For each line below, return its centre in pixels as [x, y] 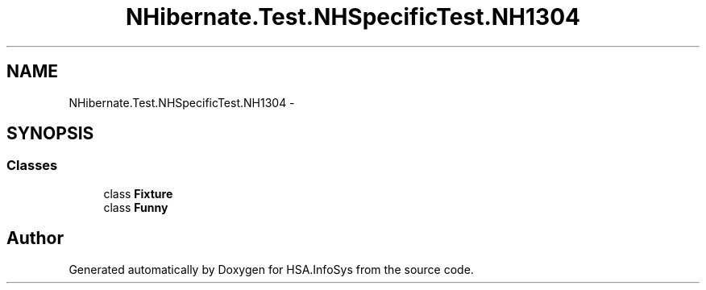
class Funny [136, 207]
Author [35, 238]
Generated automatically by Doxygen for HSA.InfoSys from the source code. [271, 269]
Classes [32, 166]
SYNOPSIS [50, 134]
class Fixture [138, 193]
